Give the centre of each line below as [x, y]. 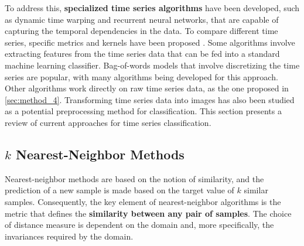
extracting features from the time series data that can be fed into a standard [142, 54]
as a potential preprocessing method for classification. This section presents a [143, 111]
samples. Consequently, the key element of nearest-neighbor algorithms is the [143, 201]
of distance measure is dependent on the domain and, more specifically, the [139, 225]
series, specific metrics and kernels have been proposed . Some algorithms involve [150, 42]
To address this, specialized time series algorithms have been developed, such [152, 8]
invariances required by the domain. [69, 236]
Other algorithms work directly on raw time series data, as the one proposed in [147, 88]
